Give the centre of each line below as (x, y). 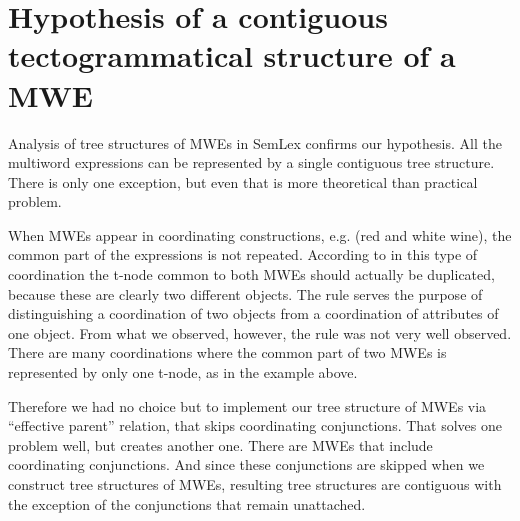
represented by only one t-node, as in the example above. (183, 372)
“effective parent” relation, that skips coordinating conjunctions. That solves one (255, 425)
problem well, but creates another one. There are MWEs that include (220, 444)
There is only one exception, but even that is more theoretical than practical (243, 181)
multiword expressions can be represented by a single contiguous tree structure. (251, 162)
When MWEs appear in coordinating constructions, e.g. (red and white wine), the (260, 234)
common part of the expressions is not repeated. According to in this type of (243, 254)
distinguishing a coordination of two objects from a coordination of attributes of (253, 313)
